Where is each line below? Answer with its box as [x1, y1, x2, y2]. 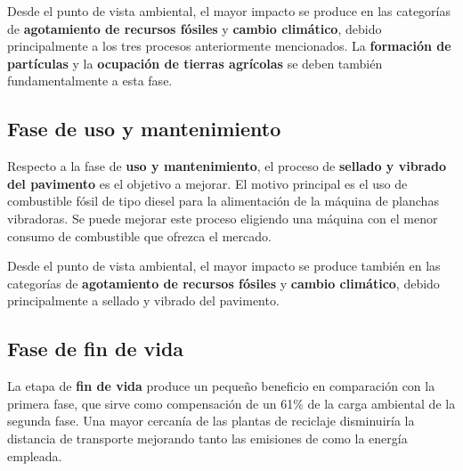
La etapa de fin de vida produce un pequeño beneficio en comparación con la [7, 377, 435, 395]
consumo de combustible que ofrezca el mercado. [7, 226, 272, 245]
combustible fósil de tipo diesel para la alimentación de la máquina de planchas [7, 191, 439, 210]
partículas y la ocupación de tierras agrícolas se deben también [7, 53, 383, 72]
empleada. [7, 446, 62, 465]
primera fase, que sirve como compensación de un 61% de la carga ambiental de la [7, 394, 456, 412]
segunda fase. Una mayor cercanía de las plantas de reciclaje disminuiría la [7, 411, 415, 430]
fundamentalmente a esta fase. [7, 71, 173, 90]
